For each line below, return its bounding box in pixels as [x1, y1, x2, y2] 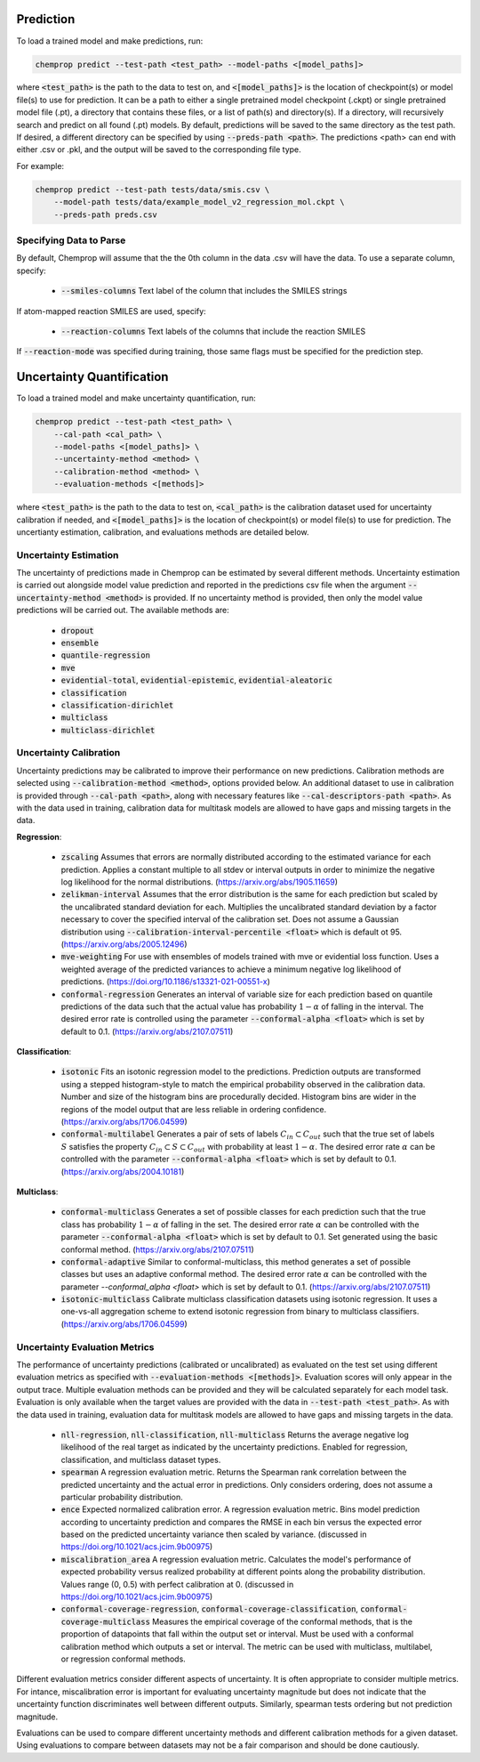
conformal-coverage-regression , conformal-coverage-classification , [60, 1604, 359, 1614]
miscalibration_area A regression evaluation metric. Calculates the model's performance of [60, 1554, 412, 1564]
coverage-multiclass [60, 1616, 151, 1627]
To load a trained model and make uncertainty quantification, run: [16, 392, 257, 404]
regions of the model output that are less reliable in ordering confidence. [60, 1103, 327, 1114]
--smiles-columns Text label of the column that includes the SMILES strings [60, 286, 348, 296]
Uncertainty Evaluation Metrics [16, 1340, 155, 1353]
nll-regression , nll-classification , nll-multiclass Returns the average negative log [60, 1429, 409, 1440]
